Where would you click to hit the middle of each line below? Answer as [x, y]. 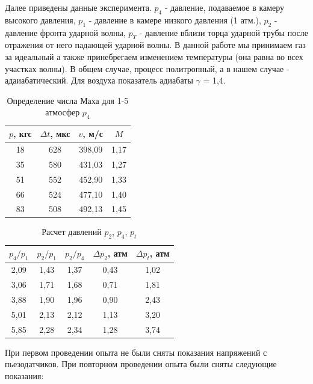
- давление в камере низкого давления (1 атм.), [175, 20]
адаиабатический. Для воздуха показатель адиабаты [99, 80]
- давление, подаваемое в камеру [225, 7]
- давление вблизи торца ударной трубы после [224, 32]
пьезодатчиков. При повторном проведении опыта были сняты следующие [141, 364]
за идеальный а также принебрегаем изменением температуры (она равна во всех [154, 56]
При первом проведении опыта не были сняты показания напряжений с [136, 352]
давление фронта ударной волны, [65, 32]
